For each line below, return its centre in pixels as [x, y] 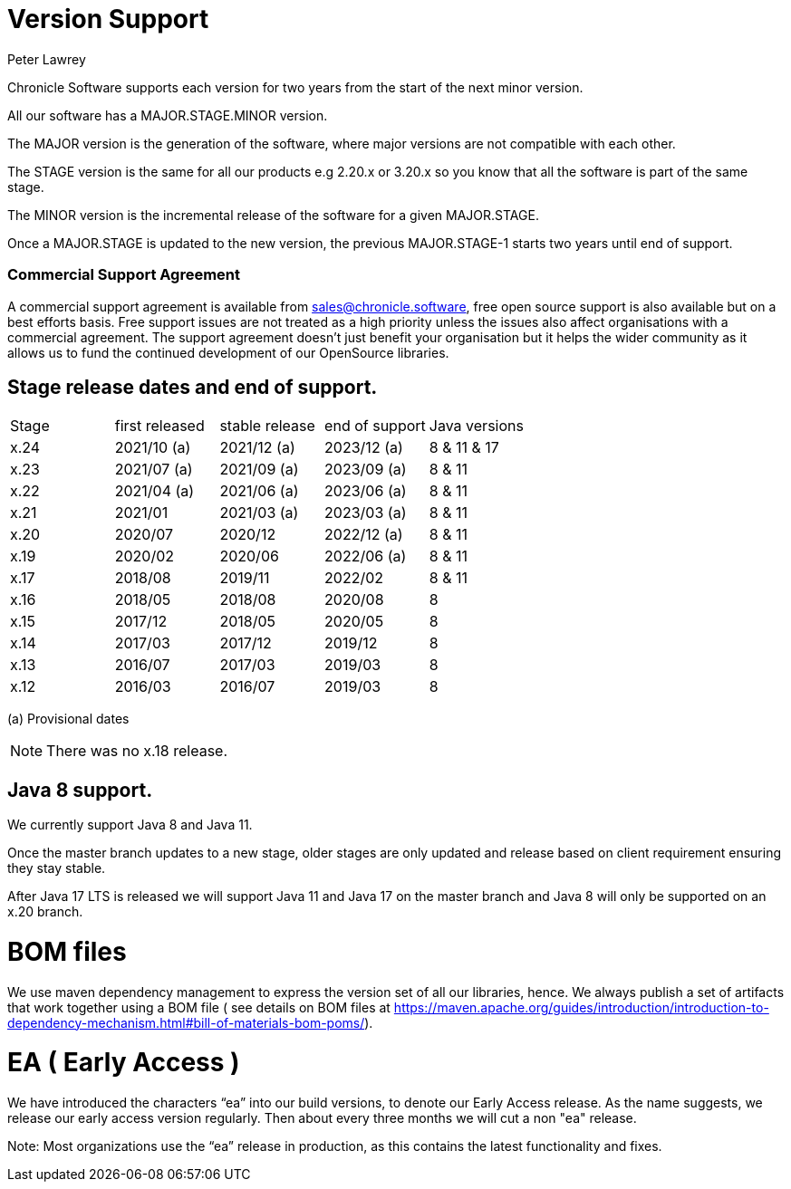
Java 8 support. [80, 790]
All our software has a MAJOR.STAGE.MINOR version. [168, 115]
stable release [267, 426]
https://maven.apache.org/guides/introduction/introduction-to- [581, 1007]
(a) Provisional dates [68, 719]
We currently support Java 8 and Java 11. [130, 825]
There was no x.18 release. [137, 751]
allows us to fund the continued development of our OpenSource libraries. [228, 352]
